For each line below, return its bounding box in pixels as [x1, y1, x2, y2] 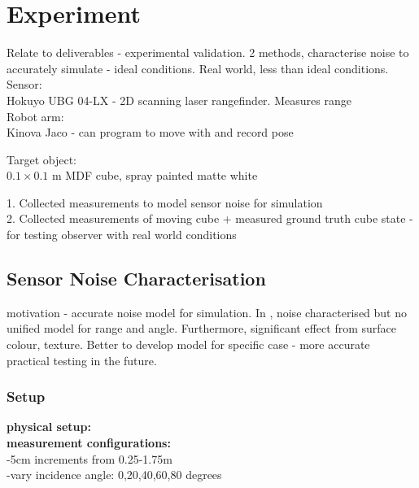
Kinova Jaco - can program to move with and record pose [7, 124, 294, 141]
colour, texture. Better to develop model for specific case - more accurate [7, 336, 370, 353]
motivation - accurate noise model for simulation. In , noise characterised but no [7, 303, 408, 320]
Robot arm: [7, 107, 64, 124]
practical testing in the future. [7, 351, 157, 368]
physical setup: [7, 418, 91, 435]
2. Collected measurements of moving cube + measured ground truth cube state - [7, 210, 413, 227]
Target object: [7, 150, 76, 168]
